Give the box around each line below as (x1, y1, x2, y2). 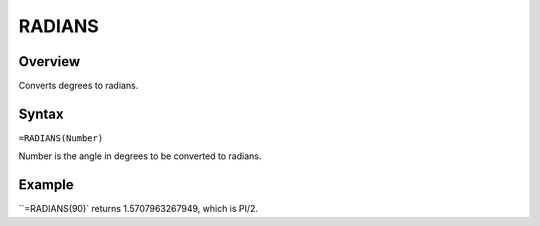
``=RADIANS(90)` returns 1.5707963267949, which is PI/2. (18, 203, 259, 215)
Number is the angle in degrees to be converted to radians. (18, 150, 262, 162)
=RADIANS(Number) (18, 132, 104, 144)
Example (18, 176, 74, 194)
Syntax (18, 105, 64, 122)
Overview (18, 53, 81, 70)
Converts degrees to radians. (18, 80, 139, 92)
